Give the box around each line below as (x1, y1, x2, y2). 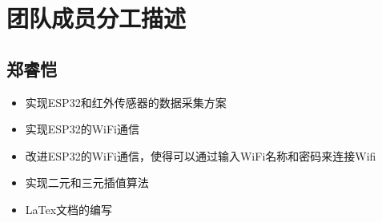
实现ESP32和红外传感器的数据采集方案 (25, 93, 227, 110)
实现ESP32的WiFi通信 (25, 121, 139, 137)
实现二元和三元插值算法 (25, 174, 149, 191)
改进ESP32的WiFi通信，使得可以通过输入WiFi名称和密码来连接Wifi (25, 147, 376, 164)
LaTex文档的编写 (25, 200, 113, 217)
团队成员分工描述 (6, 2, 187, 34)
